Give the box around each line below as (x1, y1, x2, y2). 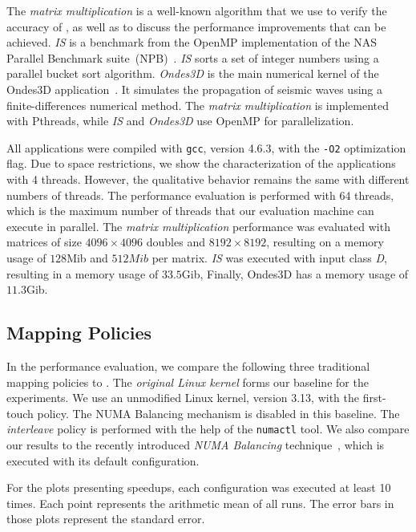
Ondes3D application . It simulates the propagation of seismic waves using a (6, 80, 382, 97)
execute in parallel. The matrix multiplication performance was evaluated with (6, 217, 390, 234)
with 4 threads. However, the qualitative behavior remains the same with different (6, 171, 410, 187)
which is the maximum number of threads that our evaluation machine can (6, 202, 374, 219)
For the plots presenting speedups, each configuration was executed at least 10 (6, 479, 391, 496)
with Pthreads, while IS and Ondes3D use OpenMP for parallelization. (6, 112, 354, 129)
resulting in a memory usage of (6, 265, 159, 282)
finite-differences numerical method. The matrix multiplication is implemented (6, 96, 390, 113)
